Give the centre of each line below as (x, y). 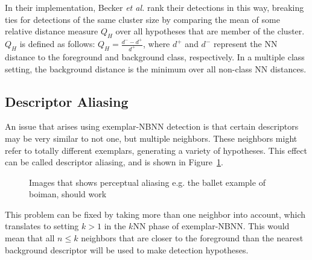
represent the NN (245, 44)
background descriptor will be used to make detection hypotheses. (127, 249)
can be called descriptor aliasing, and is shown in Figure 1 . (114, 162)
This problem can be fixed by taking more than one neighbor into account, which (155, 214)
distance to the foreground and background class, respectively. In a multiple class (155, 56)
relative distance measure (52, 31)
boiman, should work (68, 194)
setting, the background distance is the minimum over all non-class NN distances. (156, 68)
